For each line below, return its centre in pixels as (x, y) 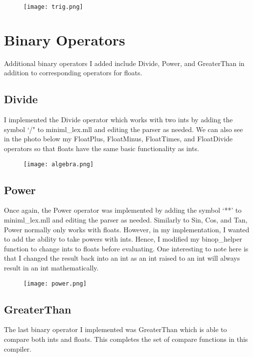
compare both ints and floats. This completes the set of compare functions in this (126, 339)
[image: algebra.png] (59, 164)
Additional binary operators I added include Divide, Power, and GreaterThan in (124, 63)
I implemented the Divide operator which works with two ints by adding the (118, 120)
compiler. (18, 348)
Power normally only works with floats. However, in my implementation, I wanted (127, 229)
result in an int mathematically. (51, 267)
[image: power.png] (55, 283)
